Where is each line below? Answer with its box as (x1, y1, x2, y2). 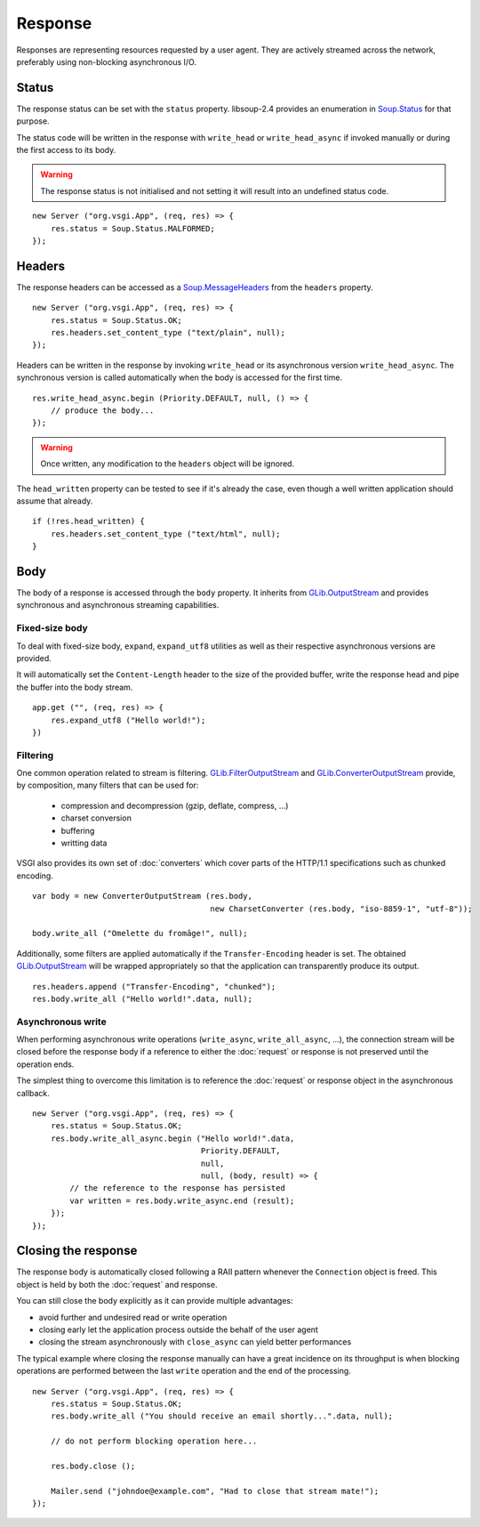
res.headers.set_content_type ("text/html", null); (50, 529, 281, 538)
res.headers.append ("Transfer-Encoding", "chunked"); (32, 982, 276, 991)
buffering (60, 825, 95, 836)
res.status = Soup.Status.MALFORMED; (50, 223, 215, 233)
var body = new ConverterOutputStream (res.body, (32, 891, 253, 901)
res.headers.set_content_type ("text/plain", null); (50, 327, 286, 338)
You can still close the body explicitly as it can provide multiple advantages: (16, 1296, 293, 1306)
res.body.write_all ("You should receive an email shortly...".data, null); (50, 1411, 394, 1421)
